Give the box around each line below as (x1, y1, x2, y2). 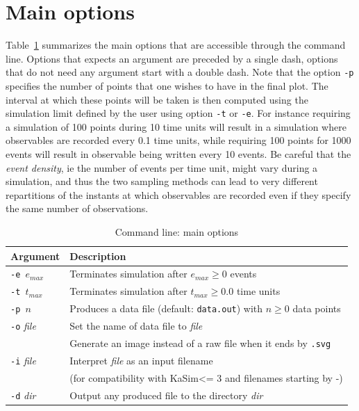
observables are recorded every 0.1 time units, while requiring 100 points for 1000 (6, 133, 351, 147)
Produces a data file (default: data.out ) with (69, 301, 263, 316)
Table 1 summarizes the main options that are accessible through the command (6, 38, 346, 52)
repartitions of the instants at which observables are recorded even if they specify (6, 187, 351, 202)
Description (69, 248, 126, 263)
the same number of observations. (6, 201, 149, 216)
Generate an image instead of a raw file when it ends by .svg (69, 336, 331, 350)
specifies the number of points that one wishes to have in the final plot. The (6, 78, 328, 92)
